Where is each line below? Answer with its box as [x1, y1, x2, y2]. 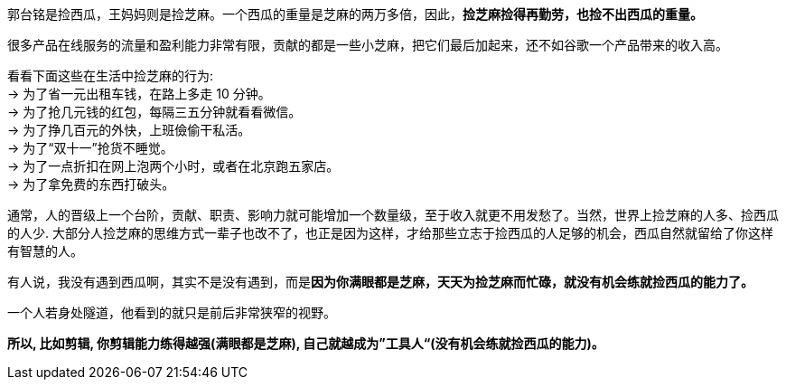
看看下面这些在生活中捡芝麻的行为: [7, 68, 214, 83]
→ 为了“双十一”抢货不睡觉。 [7, 140, 173, 156]
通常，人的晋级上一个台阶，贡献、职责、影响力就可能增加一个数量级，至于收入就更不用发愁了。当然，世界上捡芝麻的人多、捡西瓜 [7, 207, 779, 222]
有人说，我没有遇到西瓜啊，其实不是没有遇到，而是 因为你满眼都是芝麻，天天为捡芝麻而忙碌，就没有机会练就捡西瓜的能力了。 [7, 274, 753, 289]
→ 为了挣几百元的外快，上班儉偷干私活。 [7, 122, 251, 137]
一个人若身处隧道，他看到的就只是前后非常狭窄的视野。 [7, 305, 336, 320]
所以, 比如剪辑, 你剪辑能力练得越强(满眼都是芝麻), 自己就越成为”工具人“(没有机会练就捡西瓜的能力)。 [7, 335, 604, 351]
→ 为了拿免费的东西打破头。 [7, 176, 175, 192]
